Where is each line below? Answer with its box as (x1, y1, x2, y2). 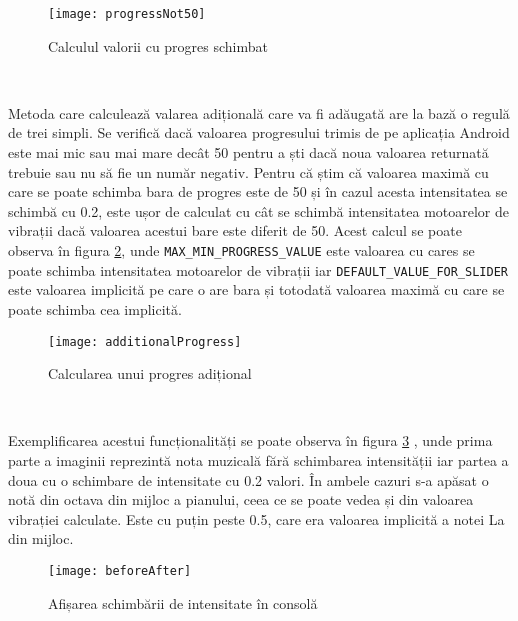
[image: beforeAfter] (48, 563, 192, 578)
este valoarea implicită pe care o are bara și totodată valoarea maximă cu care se (8, 279, 505, 300)
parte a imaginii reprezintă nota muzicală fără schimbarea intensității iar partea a (8, 449, 509, 470)
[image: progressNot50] (48, 7, 206, 21)
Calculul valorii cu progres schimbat (48, 35, 268, 56)
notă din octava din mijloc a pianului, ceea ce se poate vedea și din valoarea (8, 489, 474, 510)
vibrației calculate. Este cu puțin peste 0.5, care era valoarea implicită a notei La (8, 508, 505, 529)
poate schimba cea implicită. (8, 298, 182, 319)
